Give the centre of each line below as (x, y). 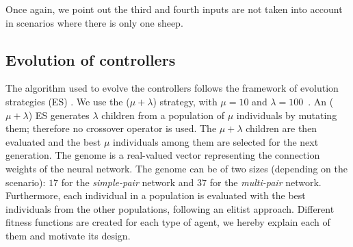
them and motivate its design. (68, 235)
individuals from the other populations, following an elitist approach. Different (170, 208)
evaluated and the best (53, 141)
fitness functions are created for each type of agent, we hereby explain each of (168, 222)
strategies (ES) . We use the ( (68, 101)
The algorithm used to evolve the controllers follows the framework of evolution (172, 88)
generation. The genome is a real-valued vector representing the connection (163, 155)
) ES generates (59, 115)
